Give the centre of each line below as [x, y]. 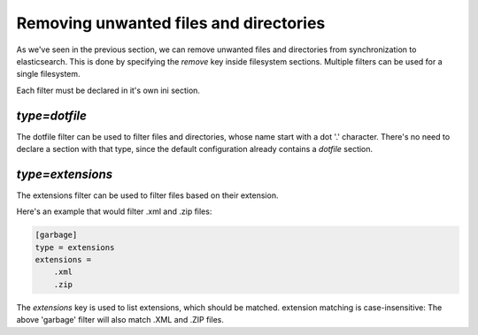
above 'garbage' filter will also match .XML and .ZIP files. [120, 320]
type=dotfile [52, 115]
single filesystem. [48, 74]
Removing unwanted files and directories [171, 23]
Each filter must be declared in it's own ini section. [108, 90]
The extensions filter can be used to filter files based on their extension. [147, 195]
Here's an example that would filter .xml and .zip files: [114, 211]
